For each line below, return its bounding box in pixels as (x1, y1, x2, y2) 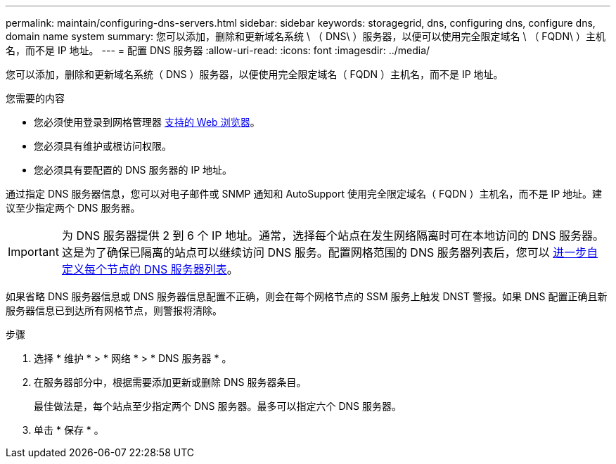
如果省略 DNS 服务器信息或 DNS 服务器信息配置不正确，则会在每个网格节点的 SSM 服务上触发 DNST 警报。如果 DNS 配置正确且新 (6, 290, 608, 302)
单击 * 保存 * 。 (34, 424, 104, 436)
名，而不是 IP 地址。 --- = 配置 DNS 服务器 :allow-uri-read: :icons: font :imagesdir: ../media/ (6, 44, 430, 56)
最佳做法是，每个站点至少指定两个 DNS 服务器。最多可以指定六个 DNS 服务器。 (34, 400, 402, 412)
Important (8, 245, 59, 259)
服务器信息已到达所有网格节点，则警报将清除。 (6, 304, 222, 316)
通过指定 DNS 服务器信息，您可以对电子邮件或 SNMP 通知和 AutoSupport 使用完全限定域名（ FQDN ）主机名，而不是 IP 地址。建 (6, 188, 603, 200)
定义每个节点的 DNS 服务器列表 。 (61, 262, 238, 276)
